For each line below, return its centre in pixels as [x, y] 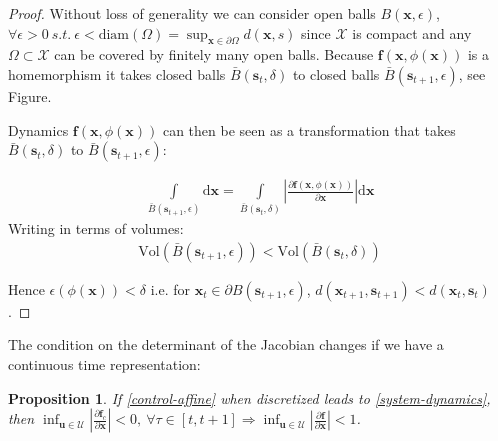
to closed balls [336, 73]
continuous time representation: [104, 363]
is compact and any [412, 32]
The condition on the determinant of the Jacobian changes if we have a [226, 344]
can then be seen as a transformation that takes [309, 129]
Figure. [30, 95]
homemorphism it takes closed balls [117, 73]
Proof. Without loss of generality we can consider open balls [192, 13]
